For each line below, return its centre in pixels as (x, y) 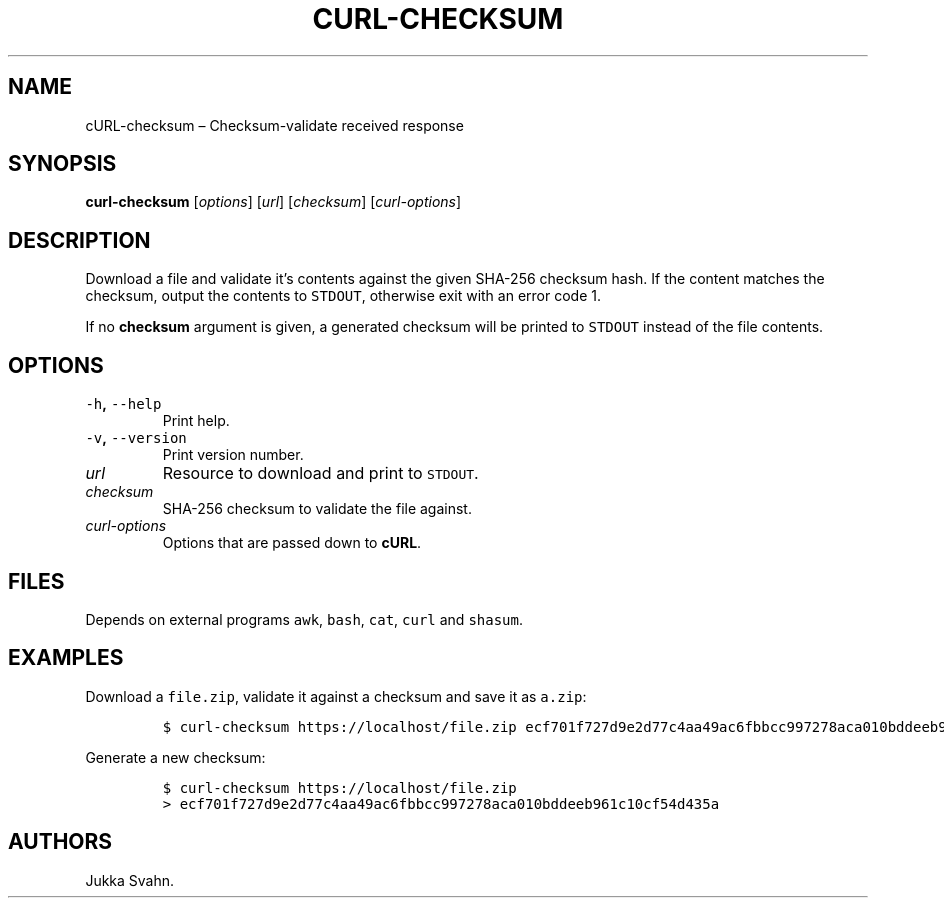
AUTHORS (60, 842)
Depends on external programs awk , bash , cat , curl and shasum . (304, 619)
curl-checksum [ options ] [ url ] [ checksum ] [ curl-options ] (273, 202)
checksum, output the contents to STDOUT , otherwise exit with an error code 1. (343, 296)
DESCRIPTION (79, 240)
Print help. (196, 421)
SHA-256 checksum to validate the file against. (317, 509)
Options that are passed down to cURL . (292, 543)
